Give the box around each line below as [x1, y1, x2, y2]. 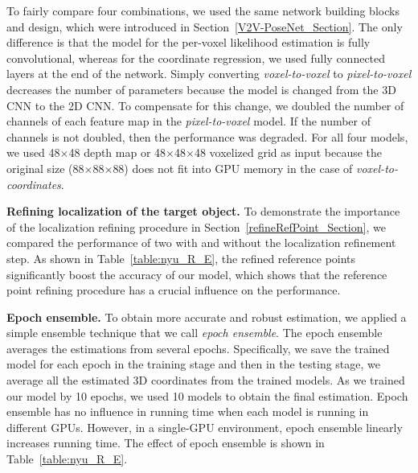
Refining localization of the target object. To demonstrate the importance [6, 203, 400, 220]
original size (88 [6, 159, 84, 176]
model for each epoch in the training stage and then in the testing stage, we [6, 356, 381, 372]
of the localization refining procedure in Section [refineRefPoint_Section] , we [6, 218, 386, 235]
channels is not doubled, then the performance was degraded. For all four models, [6, 128, 408, 145]
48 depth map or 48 [68, 144, 166, 161]
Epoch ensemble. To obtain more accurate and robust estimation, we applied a [6, 308, 407, 325]
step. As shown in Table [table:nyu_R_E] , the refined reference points [6, 249, 356, 266]
